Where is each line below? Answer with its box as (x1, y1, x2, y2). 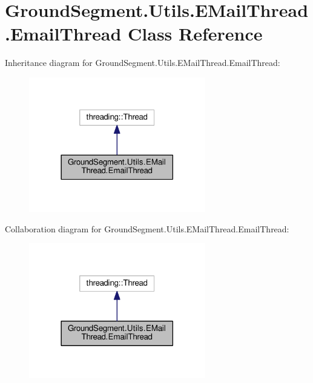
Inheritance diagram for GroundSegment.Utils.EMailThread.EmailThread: (5, 56, 280, 69)
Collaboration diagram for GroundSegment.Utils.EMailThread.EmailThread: (5, 222, 289, 235)
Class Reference (128, 21, 263, 46)
